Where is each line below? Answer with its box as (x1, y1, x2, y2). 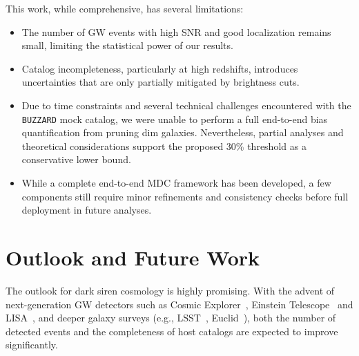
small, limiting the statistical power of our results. (21, 38, 233, 53)
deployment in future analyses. (21, 203, 152, 217)
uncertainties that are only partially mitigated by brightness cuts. (21, 75, 300, 89)
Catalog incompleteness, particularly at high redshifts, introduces (21, 61, 298, 75)
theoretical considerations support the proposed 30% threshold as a (21, 138, 307, 153)
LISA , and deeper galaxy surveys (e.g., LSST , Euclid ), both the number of (6, 310, 336, 325)
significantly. (6, 337, 58, 352)
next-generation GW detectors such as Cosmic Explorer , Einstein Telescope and (6, 297, 353, 311)
